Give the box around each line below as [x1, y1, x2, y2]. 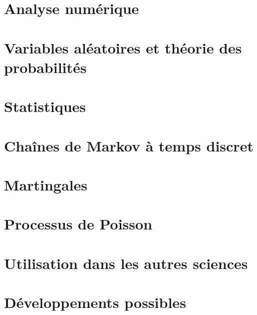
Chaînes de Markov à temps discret [4, 135, 254, 155]
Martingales [4, 174, 87, 194]
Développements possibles [4, 292, 186, 312]
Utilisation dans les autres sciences [4, 252, 248, 273]
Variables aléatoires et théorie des [4, 37, 242, 57]
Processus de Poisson [4, 213, 153, 234]
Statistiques [4, 96, 86, 116]
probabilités [4, 56, 87, 77]
